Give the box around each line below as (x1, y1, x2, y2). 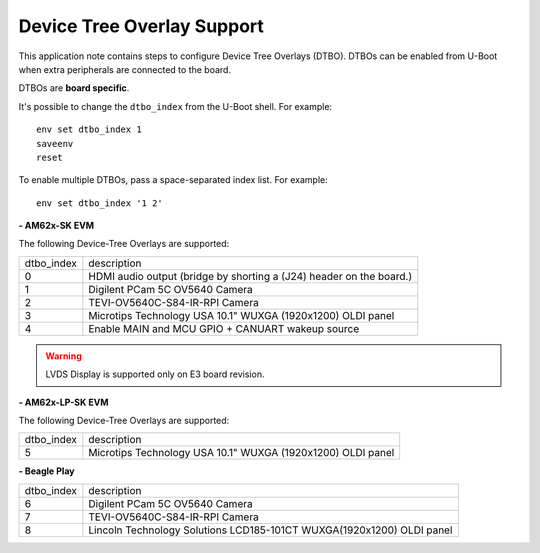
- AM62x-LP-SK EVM (18, 396, 109, 408)
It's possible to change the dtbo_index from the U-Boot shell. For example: (18, 100, 333, 112)
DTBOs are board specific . (18, 82, 130, 94)
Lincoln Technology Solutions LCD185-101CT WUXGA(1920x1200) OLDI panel (88, 523, 453, 537)
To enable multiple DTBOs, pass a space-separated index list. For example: (18, 174, 329, 186)
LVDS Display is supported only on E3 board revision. (45, 368, 265, 380)
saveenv (36, 138, 74, 149)
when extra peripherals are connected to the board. (18, 63, 232, 75)
